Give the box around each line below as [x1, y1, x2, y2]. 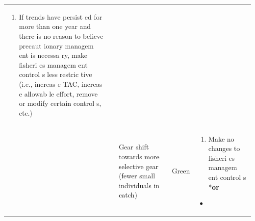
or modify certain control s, [19, 98, 102, 108]
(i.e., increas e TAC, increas [19, 78, 102, 89]
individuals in [119, 180, 160, 190]
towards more [119, 151, 159, 161]
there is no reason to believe [19, 30, 103, 41]
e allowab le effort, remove [19, 88, 98, 98]
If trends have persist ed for [19, 11, 102, 22]
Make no [208, 133, 234, 144]
